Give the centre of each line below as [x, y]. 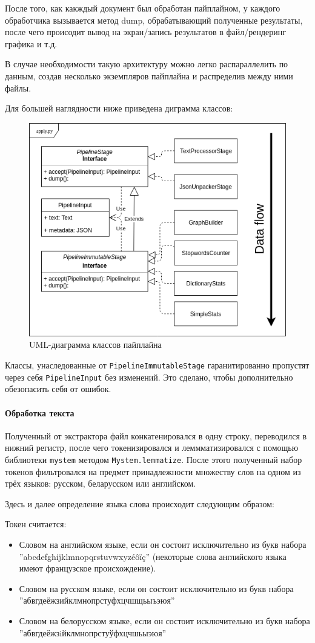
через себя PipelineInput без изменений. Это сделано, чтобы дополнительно [149, 377]
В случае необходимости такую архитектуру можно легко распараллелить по [147, 64]
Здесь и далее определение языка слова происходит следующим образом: [140, 503]
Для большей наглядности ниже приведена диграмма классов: [119, 108]
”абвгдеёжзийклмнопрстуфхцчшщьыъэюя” [97, 600]
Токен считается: [36, 524]
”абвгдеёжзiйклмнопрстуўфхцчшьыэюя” [93, 632]
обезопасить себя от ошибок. [58, 389]
